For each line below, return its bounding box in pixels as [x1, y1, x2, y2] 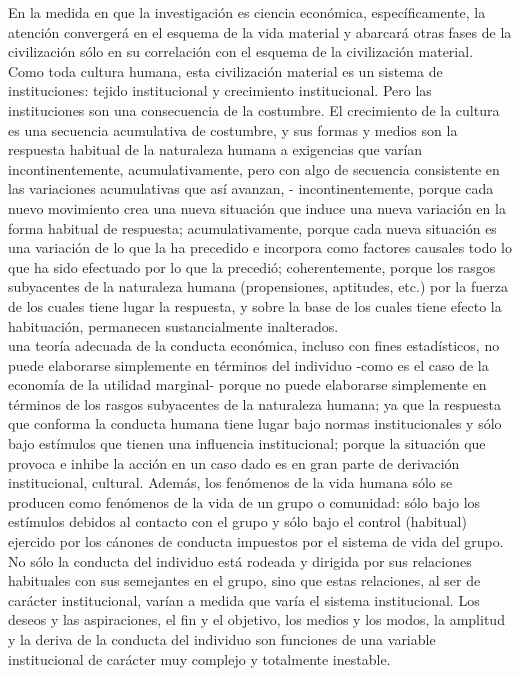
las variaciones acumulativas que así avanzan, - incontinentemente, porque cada [8, 178, 494, 199]
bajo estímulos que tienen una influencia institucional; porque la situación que [8, 433, 486, 454]
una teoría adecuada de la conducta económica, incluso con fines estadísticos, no [8, 335, 500, 356]
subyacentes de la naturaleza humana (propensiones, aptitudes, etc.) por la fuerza [8, 276, 508, 297]
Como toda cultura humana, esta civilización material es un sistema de [8, 60, 443, 81]
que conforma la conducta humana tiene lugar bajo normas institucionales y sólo [8, 413, 502, 434]
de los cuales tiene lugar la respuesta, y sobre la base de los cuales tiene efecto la [8, 295, 502, 316]
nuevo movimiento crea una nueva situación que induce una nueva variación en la [8, 197, 506, 218]
